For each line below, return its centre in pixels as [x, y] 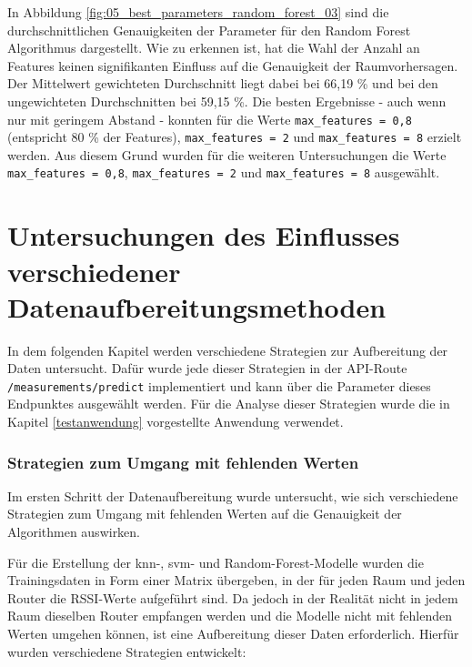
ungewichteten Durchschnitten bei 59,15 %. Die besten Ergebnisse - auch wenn [227, 101]
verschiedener [94, 271]
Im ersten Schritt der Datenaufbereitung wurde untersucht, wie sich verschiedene [233, 495]
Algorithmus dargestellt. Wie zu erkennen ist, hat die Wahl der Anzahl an [214, 48]
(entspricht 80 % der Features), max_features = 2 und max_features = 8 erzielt [235, 137]
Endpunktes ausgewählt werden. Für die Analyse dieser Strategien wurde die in [229, 404]
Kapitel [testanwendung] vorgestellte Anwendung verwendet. [176, 422]
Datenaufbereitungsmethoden [197, 306]
